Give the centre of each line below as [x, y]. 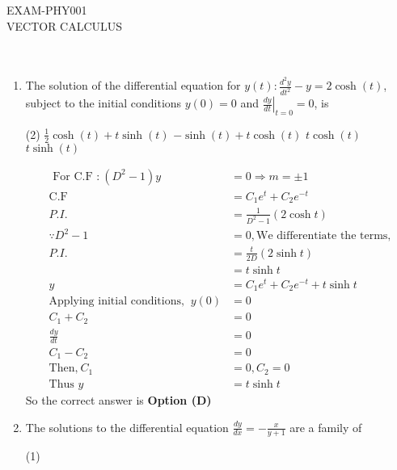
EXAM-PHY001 [47, 10]
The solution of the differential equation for [133, 85]
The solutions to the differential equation [127, 427]
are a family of [326, 427]
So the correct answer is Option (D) [118, 399]
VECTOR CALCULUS [65, 25]
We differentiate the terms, [324, 236]
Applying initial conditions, [116, 302]
